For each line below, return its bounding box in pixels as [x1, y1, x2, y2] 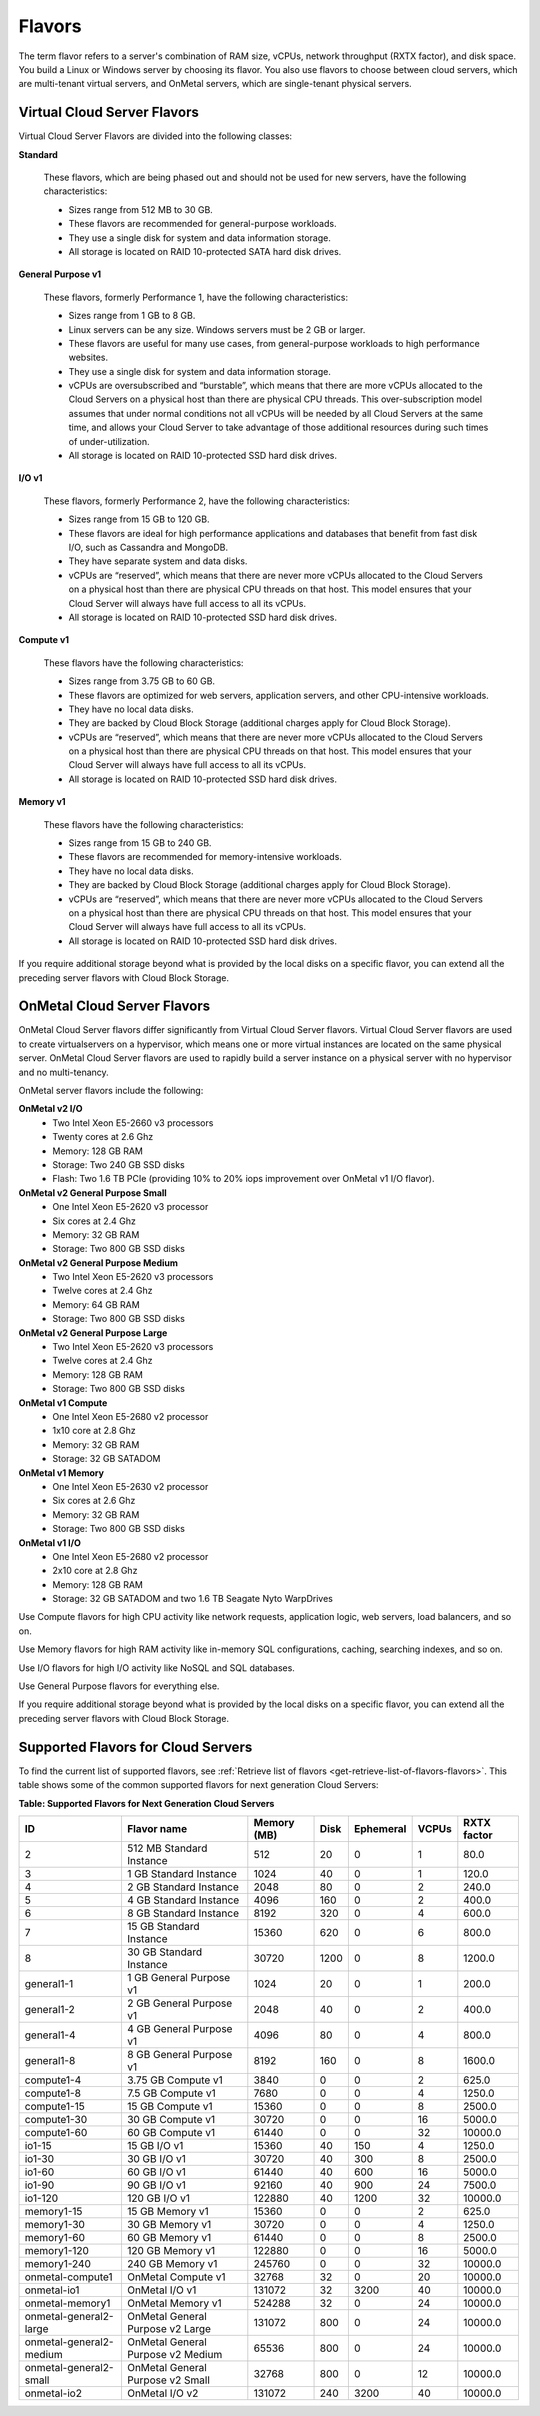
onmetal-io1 [24, 2283, 80, 2297]
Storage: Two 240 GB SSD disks [52, 1158, 185, 1170]
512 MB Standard [126, 1841, 208, 1855]
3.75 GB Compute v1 [126, 2073, 224, 2087]
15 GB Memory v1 [126, 2204, 209, 2218]
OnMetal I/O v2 [126, 2386, 199, 2400]
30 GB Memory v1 [126, 2217, 212, 2231]
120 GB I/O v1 [126, 2191, 190, 2205]
